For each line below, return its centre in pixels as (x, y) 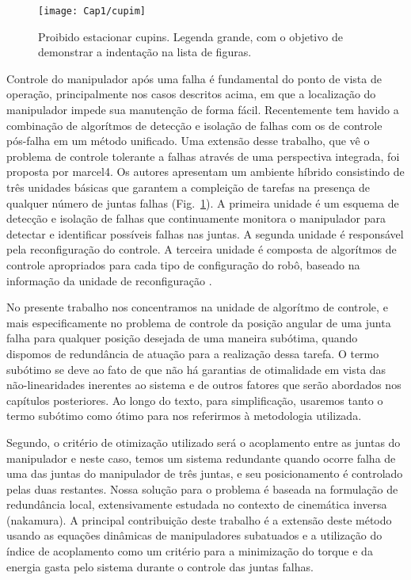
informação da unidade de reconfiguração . (109, 280)
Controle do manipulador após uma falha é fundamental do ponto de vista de (194, 78)
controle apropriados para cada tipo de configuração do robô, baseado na (183, 264)
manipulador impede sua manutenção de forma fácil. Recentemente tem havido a (203, 110)
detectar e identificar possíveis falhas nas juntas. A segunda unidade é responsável (205, 233)
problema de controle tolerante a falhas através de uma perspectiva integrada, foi (203, 156)
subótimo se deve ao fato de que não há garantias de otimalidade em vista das (196, 369)
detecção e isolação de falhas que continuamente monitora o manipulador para (196, 218)
